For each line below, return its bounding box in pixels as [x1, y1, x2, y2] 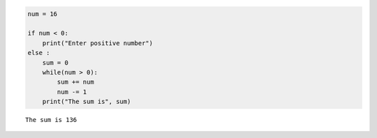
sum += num [57, 78, 94, 86]
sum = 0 [42, 59, 69, 66]
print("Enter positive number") [42, 39, 154, 47]
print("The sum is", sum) [42, 98, 131, 106]
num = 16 [27, 10, 58, 17]
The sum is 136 [25, 116, 77, 124]
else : [27, 49, 50, 57]
